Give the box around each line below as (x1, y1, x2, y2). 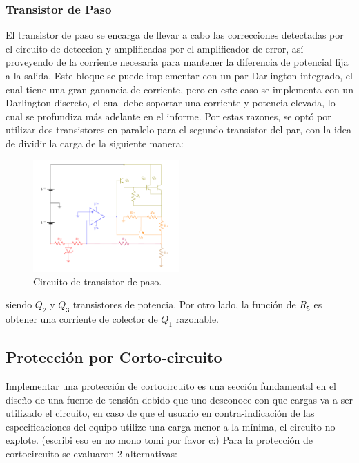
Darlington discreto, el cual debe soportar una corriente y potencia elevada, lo (6, 95, 336, 110)
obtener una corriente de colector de (6, 311, 158, 325)
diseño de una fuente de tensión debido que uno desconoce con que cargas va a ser (6, 392, 353, 406)
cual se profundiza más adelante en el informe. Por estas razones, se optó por (6, 108, 331, 123)
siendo (6, 297, 32, 312)
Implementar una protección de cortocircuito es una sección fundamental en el (6, 378, 337, 393)
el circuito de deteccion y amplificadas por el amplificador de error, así (6, 41, 304, 55)
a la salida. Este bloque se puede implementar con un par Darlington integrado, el (6, 68, 353, 82)
